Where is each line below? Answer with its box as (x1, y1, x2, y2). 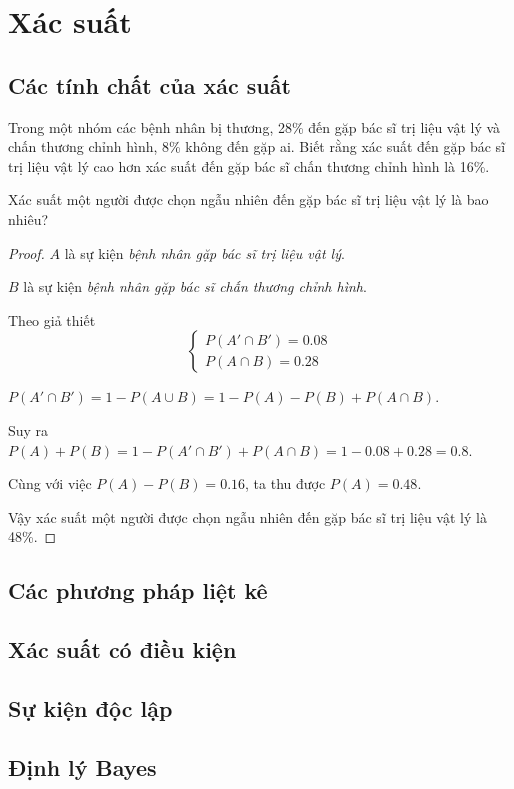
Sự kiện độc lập (8, 692, 173, 723)
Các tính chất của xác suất (8, 69, 291, 100)
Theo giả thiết (8, 309, 96, 330)
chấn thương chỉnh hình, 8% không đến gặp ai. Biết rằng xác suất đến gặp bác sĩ (8, 136, 506, 157)
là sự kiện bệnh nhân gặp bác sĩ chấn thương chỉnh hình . (23, 276, 367, 297)
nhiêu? (8, 208, 49, 229)
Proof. (8, 242, 45, 263)
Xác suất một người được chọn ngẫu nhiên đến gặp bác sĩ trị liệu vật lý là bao (8, 189, 489, 210)
